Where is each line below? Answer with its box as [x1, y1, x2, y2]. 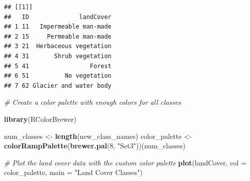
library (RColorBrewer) [4, 113, 76, 124]
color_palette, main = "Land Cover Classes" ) [4, 167, 142, 177]
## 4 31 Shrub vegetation [4, 52, 111, 60]
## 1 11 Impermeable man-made [4, 23, 111, 31]
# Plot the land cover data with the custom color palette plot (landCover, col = [4, 157, 246, 167]
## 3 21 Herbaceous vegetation [4, 43, 111, 50]
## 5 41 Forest [4, 62, 111, 70]
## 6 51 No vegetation [4, 72, 111, 80]
